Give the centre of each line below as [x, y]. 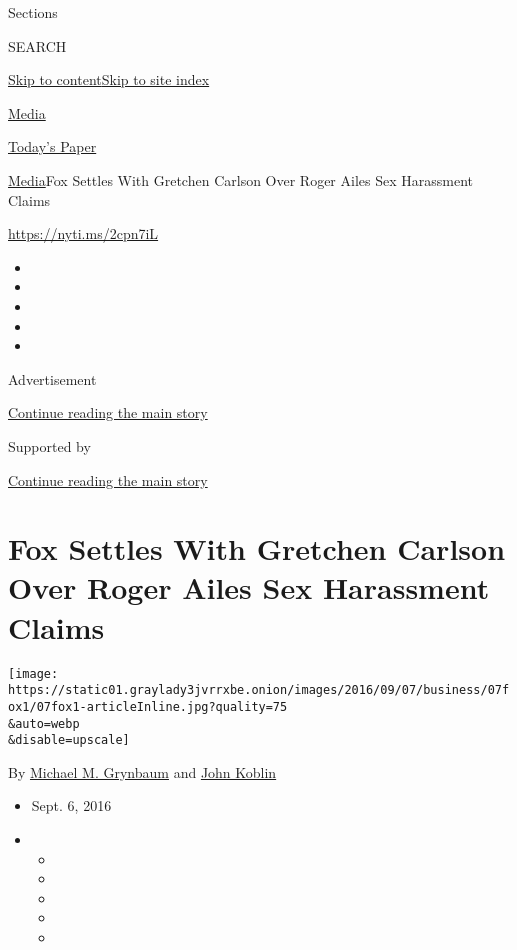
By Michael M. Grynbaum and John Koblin [142, 771]
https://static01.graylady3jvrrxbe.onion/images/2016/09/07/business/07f [259, 690]
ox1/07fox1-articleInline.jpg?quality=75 [148, 706]
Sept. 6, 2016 [71, 805]
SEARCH [37, 45]
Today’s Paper [52, 146]
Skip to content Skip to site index [109, 79]
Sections [33, 12]
